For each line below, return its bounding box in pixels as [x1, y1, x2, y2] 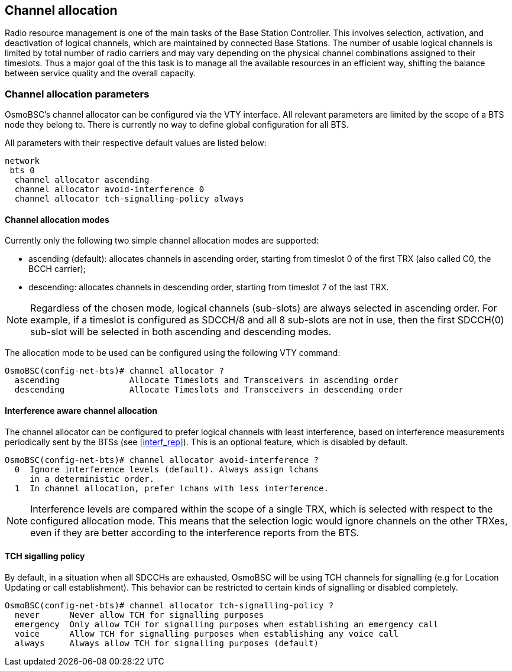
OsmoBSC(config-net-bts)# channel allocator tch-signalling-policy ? [5, 600, 334, 610]
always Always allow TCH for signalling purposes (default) [14, 638, 319, 648]
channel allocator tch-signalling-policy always [14, 194, 244, 204]
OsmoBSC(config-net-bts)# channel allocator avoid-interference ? [5, 455, 319, 465]
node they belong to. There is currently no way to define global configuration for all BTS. [5, 119, 349, 130]
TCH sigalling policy [5, 551, 85, 562]
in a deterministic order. [30, 474, 154, 484]
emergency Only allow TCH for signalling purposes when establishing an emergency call [14, 619, 439, 629]
